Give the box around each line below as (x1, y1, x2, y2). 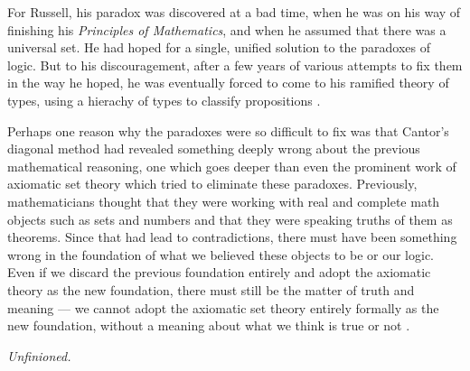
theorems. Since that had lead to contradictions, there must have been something (7, 227, 457, 246)
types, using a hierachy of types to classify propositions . (7, 90, 321, 109)
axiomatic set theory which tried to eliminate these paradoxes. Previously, (7, 174, 418, 193)
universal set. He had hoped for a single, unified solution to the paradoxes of (7, 38, 430, 57)
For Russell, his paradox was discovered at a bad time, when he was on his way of (7, 3, 461, 21)
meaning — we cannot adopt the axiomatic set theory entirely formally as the (7, 298, 439, 317)
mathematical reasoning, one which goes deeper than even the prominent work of (7, 156, 456, 175)
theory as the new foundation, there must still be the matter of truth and (7, 280, 415, 299)
